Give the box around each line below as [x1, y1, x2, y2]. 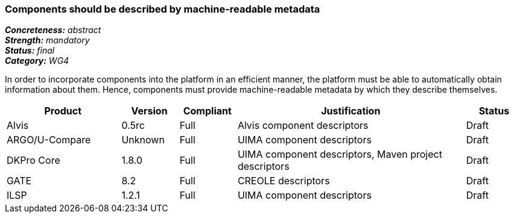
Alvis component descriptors [237, 119, 369, 132]
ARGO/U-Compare [7, 134, 91, 146]
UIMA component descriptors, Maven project [237, 148, 442, 161]
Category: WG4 [5, 55, 69, 66]
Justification [321, 105, 381, 117]
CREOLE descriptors [237, 175, 330, 187]
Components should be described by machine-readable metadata [5, 3, 320, 15]
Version [131, 105, 168, 117]
